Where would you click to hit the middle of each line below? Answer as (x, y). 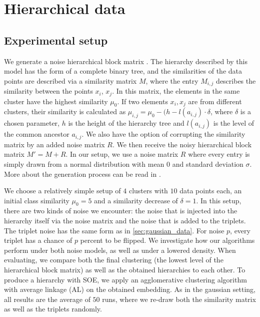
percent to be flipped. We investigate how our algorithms (167, 240)
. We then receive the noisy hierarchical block (182, 144)
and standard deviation (208, 164)
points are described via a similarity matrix (70, 80)
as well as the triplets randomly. (53, 309)
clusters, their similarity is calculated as (65, 111)
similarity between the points (48, 91)
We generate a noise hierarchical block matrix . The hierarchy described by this (126, 61)
